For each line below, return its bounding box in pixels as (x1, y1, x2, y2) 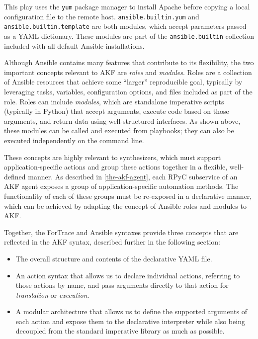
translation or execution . (15, 289, 89, 300)
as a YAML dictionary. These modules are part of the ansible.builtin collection (4, 30, 255, 41)
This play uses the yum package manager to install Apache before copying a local (4, 1, 250, 11)
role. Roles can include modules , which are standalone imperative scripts (4, 96, 224, 106)
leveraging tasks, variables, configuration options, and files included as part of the (4, 86, 253, 96)
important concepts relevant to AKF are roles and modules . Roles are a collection (4, 67, 252, 77)
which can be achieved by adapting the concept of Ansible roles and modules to (4, 200, 247, 211)
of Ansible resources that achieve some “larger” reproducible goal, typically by (4, 77, 243, 87)
